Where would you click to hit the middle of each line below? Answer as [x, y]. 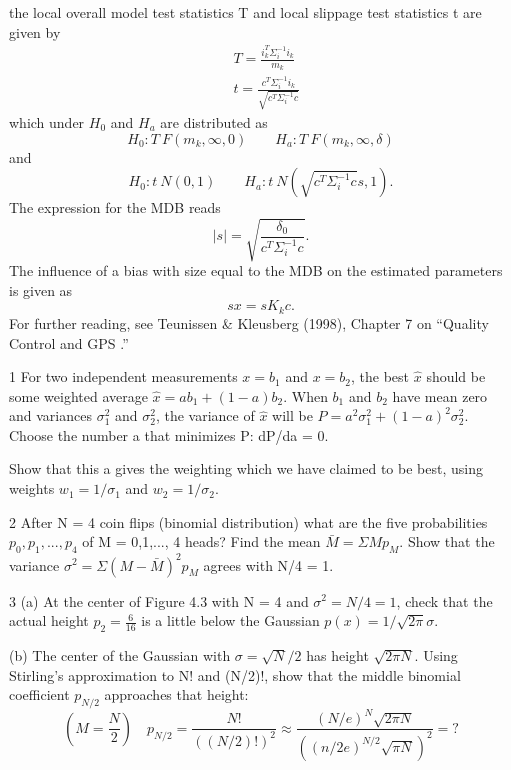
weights [32, 488]
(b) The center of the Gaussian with [120, 654]
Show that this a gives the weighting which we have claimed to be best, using [246, 468]
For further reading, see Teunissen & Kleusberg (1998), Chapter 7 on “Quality [249, 322]
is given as [41, 289]
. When [305, 395]
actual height [49, 620]
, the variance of [205, 415]
